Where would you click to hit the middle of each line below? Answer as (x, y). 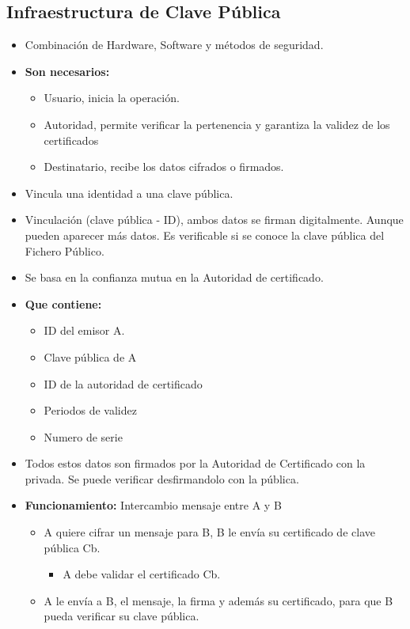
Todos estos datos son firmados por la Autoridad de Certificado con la (195, 463)
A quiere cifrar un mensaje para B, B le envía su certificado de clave (209, 532)
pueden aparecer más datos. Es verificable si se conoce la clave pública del (205, 235)
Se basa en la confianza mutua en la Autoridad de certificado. (174, 277)
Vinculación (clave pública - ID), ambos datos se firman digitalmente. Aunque (214, 220)
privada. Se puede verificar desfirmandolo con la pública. (162, 478)
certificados (71, 140)
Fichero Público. (65, 250)
